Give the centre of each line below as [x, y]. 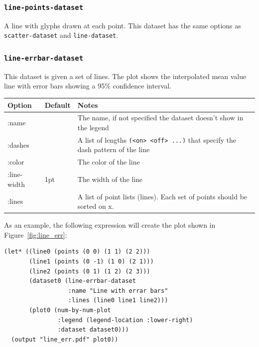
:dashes [18, 144]
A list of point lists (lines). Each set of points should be [162, 196]
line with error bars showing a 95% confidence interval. [88, 86]
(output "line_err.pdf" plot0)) [65, 339]
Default [58, 105]
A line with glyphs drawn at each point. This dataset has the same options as [123, 25]
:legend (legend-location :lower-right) [125, 320]
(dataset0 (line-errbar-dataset [82, 281]
